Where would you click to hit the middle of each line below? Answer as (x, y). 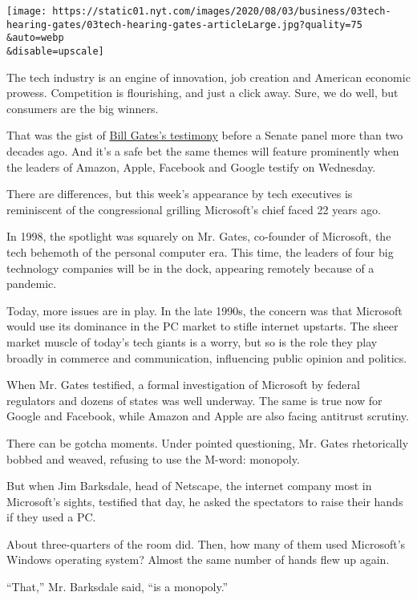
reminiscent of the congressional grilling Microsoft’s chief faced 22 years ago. (194, 209)
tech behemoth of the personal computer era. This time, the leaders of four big (200, 251)
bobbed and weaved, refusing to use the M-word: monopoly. (153, 458)
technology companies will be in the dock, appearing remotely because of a (190, 268)
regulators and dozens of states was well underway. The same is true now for (194, 400)
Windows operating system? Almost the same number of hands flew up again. (198, 559)
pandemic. (32, 284)
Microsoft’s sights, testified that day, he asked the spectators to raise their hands (205, 501)
